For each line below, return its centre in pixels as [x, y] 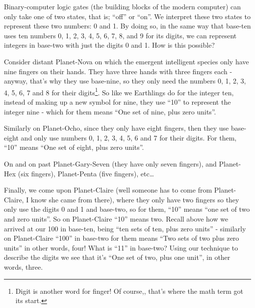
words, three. [24, 266]
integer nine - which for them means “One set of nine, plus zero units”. [110, 111]
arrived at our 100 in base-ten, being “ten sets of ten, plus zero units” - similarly [125, 228]
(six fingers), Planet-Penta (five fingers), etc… [86, 173]
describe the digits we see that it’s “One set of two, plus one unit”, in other [117, 257]
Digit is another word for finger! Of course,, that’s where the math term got [129, 291]
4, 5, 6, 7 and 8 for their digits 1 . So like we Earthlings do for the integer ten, [119, 91]
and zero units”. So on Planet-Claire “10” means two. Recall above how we [116, 218]
